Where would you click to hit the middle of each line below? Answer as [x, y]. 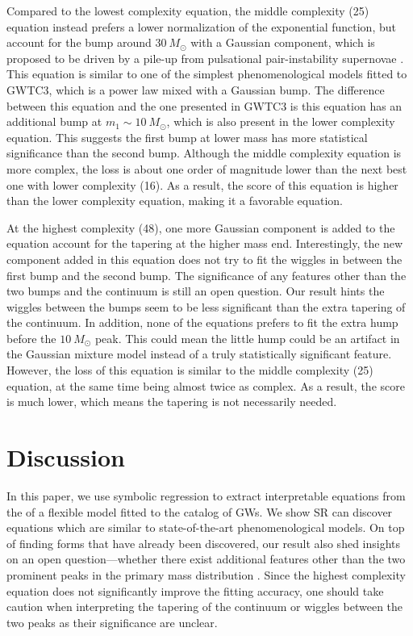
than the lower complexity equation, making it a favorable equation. [175, 201]
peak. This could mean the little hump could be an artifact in [247, 338]
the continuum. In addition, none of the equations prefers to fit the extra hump [202, 322]
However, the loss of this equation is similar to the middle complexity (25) [190, 370]
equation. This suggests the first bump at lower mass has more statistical [187, 137]
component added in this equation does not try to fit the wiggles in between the [204, 259]
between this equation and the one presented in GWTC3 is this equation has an [204, 105]
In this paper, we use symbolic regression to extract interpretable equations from [206, 495]
